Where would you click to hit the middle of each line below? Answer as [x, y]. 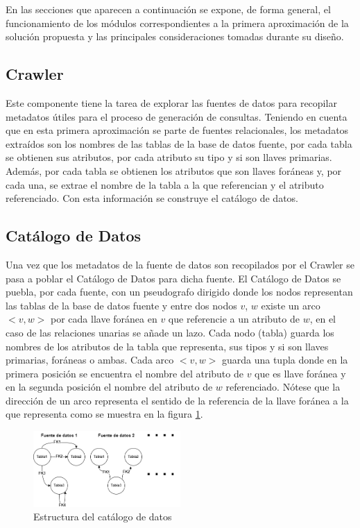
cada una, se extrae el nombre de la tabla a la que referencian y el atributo [165, 184]
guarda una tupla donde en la [285, 360]
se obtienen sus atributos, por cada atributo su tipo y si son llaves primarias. [169, 157]
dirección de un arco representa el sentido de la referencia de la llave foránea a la [177, 400]
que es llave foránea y [300, 373]
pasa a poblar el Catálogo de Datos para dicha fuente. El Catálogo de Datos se [173, 278]
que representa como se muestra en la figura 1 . [104, 414]
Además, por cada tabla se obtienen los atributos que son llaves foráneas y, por [174, 170]
